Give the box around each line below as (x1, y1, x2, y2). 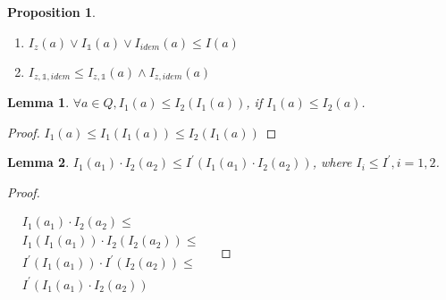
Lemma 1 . (7, 93, 70, 112)
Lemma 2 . (7, 153, 70, 171)
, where (312, 153, 352, 171)
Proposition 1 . (7, 3, 96, 21)
